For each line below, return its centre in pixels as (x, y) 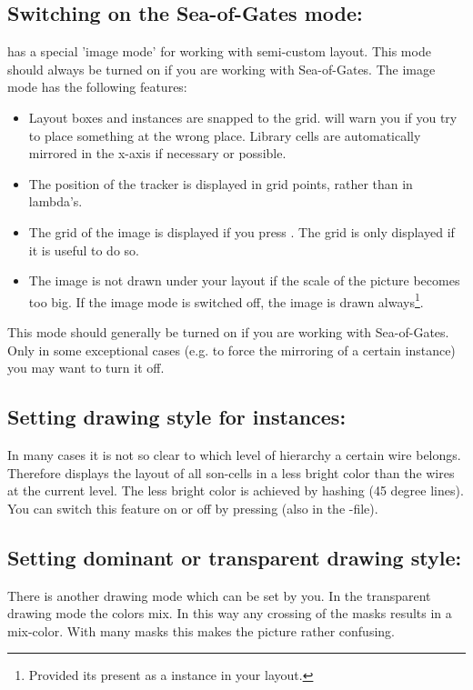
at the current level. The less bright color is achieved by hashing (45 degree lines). (236, 490)
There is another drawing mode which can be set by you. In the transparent (219, 595)
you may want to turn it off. (86, 368)
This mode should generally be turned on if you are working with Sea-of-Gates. (228, 331)
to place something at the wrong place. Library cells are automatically (225, 135)
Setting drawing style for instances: (177, 417)
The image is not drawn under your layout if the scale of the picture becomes (244, 280)
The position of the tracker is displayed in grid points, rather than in (221, 183)
